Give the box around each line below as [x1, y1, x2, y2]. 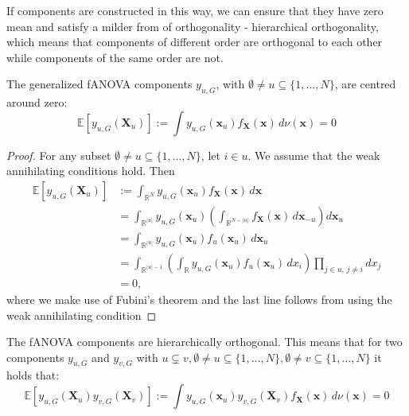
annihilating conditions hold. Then [6, 162, 175, 179]
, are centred [334, 76, 396, 92]
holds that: [6, 367, 60, 383]
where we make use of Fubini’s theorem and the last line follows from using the [6, 290, 392, 307]
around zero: [6, 94, 68, 111]
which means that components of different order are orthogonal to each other [6, 33, 383, 50]
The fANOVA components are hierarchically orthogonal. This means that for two [6, 333, 403, 350]
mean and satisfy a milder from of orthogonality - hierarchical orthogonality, [6, 17, 379, 34]
